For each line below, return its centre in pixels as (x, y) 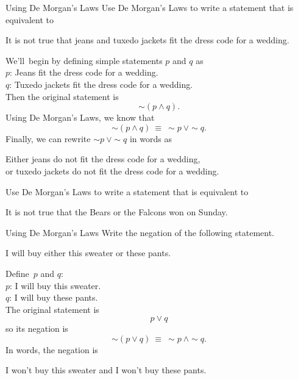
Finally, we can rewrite (48, 138)
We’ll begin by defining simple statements (84, 60)
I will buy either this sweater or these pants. (88, 253)
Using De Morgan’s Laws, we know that (80, 117)
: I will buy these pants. (54, 297)
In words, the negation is (52, 349)
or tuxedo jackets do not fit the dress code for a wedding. (112, 170)
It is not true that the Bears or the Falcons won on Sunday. (117, 212)
